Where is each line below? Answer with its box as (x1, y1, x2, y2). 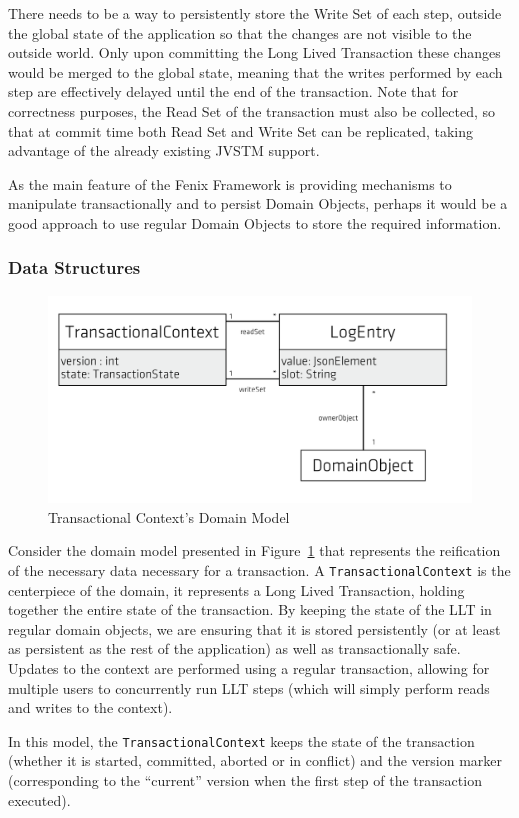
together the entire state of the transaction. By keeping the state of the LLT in (8, 599, 492, 620)
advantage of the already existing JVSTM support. (8, 140, 320, 161)
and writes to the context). (8, 697, 173, 718)
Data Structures (8, 255, 141, 280)
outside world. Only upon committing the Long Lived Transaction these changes (8, 42, 501, 63)
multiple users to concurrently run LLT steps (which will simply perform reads (8, 677, 490, 698)
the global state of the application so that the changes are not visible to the (8, 22, 472, 43)
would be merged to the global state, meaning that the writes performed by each (8, 61, 503, 82)
